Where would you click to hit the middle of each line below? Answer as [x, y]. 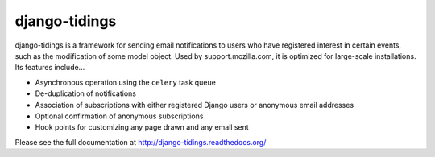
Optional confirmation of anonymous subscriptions [119, 116]
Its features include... [50, 68]
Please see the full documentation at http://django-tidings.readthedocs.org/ [141, 142]
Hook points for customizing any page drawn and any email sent [142, 127]
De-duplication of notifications [86, 93]
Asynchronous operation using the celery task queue [126, 82]
